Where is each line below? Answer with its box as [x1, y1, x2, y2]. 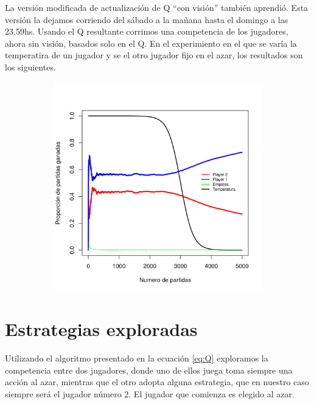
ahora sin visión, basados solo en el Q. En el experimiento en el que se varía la [5, 36, 297, 49]
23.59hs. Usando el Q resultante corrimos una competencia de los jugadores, [5, 25, 288, 38]
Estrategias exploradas [5, 317, 198, 341]
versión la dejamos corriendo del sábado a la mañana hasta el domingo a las [5, 13, 288, 26]
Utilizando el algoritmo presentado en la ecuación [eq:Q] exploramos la [5, 352, 268, 365]
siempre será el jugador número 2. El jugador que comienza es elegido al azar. [5, 388, 295, 400]
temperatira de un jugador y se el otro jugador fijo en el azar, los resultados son [5, 49, 303, 61]
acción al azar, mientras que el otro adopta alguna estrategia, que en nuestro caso [5, 375, 309, 388]
